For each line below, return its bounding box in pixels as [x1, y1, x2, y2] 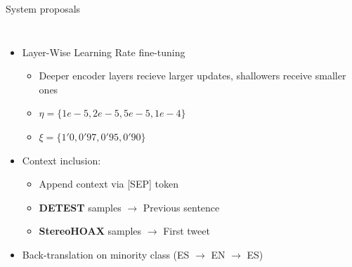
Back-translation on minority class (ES [22, 247, 190, 261]
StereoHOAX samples [39, 223, 142, 238]
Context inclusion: [22, 152, 101, 167]
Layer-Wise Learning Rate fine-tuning [22, 44, 185, 59]
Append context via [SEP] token [39, 176, 178, 191]
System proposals [6, 1, 81, 15]
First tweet [163, 223, 210, 238]
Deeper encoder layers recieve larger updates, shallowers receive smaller [39, 68, 346, 83]
